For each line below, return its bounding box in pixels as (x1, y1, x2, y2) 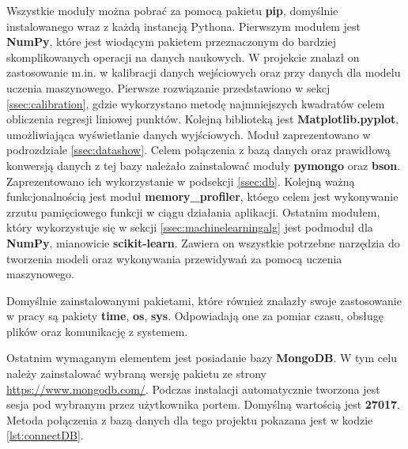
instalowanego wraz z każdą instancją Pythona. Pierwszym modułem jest (6, 17, 361, 34)
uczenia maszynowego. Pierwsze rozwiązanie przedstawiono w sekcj (6, 79, 331, 96)
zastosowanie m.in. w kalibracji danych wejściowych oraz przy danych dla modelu (6, 64, 401, 81)
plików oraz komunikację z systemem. (6, 323, 188, 339)
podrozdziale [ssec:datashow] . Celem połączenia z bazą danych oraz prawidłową (6, 141, 391, 158)
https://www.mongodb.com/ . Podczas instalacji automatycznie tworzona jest (6, 380, 380, 397)
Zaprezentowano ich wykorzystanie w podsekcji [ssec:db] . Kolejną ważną (6, 172, 355, 189)
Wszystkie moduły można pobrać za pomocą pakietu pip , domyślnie (6, 2, 338, 18)
